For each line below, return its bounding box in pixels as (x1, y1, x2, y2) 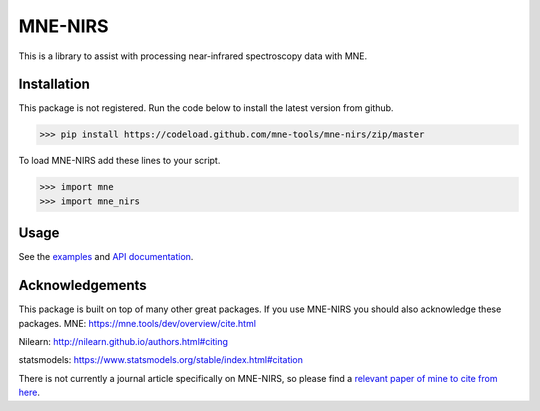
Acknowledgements (18, 277, 147, 294)
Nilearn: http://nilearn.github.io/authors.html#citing (18, 335, 229, 347)
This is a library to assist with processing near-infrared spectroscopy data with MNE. (18, 50, 368, 62)
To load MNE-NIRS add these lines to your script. (18, 155, 221, 167)
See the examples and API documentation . (18, 251, 194, 263)
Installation (18, 76, 90, 93)
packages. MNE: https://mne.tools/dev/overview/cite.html (18, 317, 257, 329)
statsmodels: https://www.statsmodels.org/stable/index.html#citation (18, 354, 304, 366)
